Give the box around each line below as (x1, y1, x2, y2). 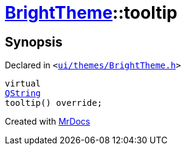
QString (5, 88, 41, 99)
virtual (5, 79, 41, 89)
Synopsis (5, 34, 63, 50)
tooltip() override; (5, 98, 103, 108)
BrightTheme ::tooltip (5, 2, 177, 23)
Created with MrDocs (5, 116, 91, 127)
